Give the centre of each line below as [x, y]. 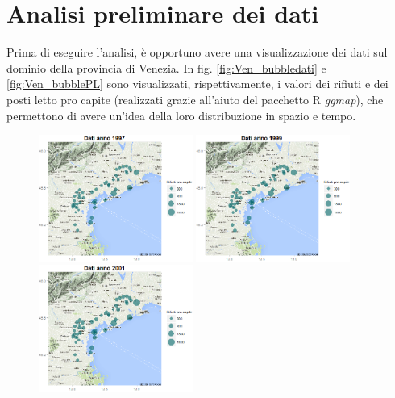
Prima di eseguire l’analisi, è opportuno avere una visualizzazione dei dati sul [197, 52]
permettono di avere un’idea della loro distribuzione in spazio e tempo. [181, 115]
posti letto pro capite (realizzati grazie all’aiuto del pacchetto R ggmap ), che [195, 99]
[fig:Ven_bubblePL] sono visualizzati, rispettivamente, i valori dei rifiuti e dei [197, 84]
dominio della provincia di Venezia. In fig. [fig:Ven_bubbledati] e [166, 67]
